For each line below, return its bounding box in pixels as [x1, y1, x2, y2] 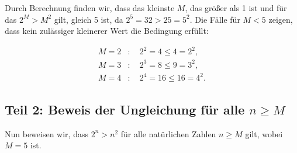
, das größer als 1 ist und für [185, 2, 287, 13]
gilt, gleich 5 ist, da [54, 13, 123, 25]
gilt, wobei [245, 127, 283, 140]
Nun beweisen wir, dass [5, 127, 88, 140]
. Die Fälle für [189, 13, 240, 25]
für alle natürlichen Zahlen [120, 127, 216, 140]
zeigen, [268, 13, 293, 25]
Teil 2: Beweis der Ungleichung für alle [5, 100, 245, 118]
